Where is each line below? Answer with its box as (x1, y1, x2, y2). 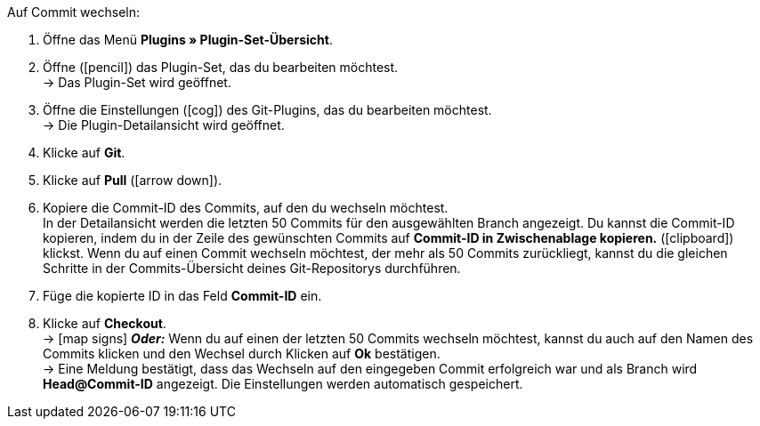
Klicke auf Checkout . (43, 316, 166, 331)
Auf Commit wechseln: (7, 4, 141, 20)
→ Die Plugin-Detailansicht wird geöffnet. (43, 117, 285, 133)
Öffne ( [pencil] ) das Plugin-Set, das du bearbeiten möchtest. (43, 60, 399, 75)
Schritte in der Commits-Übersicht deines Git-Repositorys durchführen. (43, 261, 461, 276)
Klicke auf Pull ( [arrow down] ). (43, 173, 222, 188)
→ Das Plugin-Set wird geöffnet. (43, 75, 231, 90)
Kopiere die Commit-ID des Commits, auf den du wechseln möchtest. (43, 200, 449, 215)
